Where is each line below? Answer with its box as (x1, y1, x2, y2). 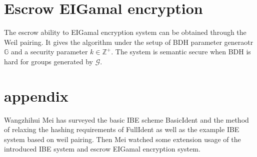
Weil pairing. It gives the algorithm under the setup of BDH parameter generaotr (4, 36, 253, 47)
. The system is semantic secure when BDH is (111, 46, 251, 57)
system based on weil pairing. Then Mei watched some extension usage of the (4, 134, 241, 144)
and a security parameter (11, 46, 88, 57)
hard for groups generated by (4, 56, 93, 66)
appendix (4, 85, 68, 106)
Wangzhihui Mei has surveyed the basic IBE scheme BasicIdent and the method (4, 114, 249, 125)
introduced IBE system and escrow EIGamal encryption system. (4, 144, 200, 154)
